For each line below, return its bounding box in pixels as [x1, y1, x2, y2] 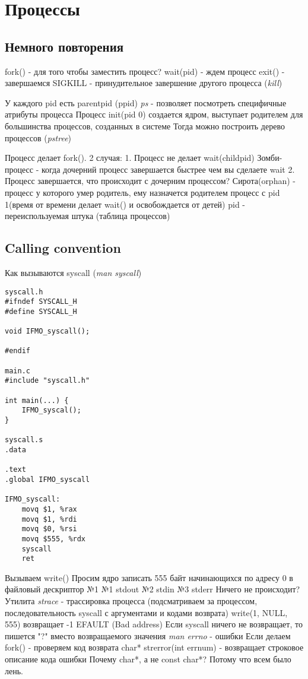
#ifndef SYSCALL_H [5, 297, 77, 306]
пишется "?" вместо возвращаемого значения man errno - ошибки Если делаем [5, 629, 291, 642]
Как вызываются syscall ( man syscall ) [5, 266, 142, 278]
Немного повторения [5, 37, 124, 55]
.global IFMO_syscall [5, 475, 90, 484]
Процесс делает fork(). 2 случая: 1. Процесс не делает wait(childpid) [5, 151, 255, 164]
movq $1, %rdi [21, 515, 77, 523]
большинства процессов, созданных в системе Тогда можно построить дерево [5, 119, 285, 132]
